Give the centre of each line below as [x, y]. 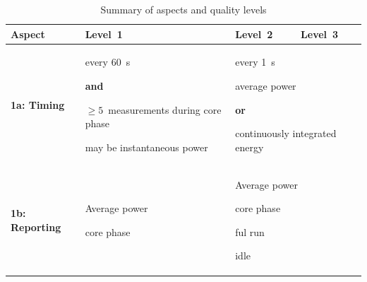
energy [249, 147]
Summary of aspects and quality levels [183, 9]
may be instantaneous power [146, 147]
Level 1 [104, 34]
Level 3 [320, 34]
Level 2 [254, 34]
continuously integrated [286, 133]
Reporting [36, 227]
